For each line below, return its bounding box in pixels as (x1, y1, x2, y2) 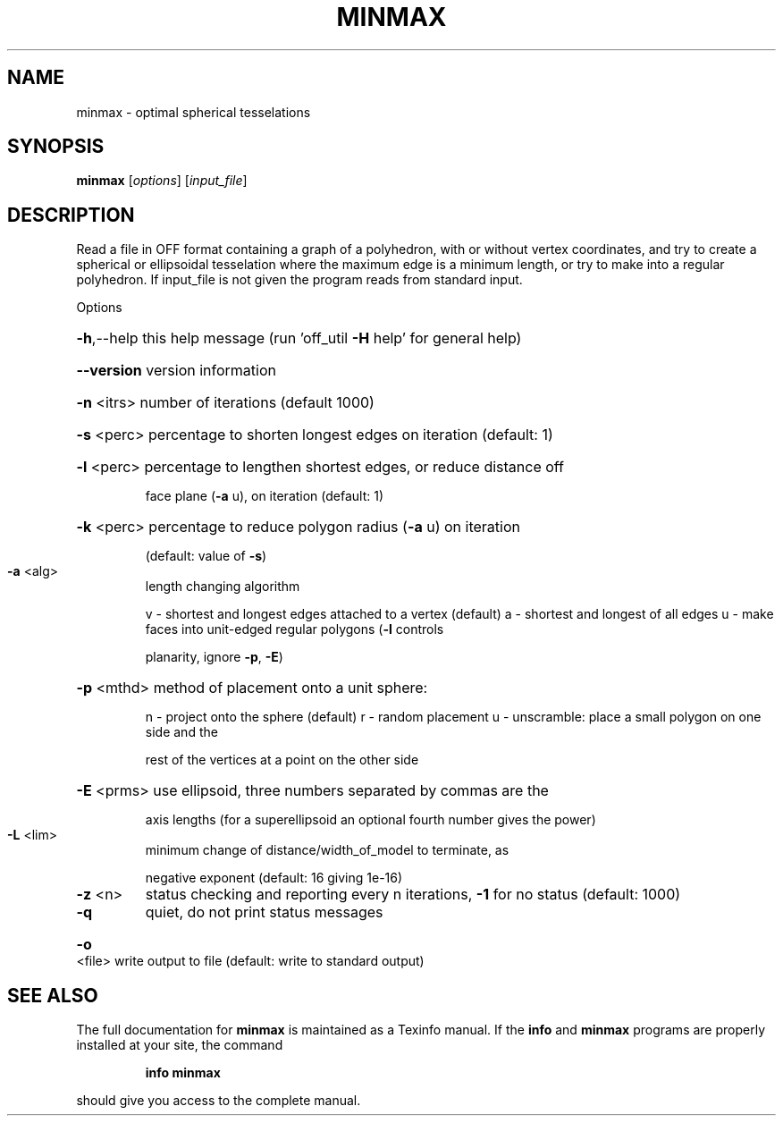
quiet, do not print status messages (145, 903, 383, 922)
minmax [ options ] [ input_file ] (76, 173, 248, 189)
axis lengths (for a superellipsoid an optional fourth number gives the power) (145, 812, 596, 828)
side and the (145, 724, 218, 740)
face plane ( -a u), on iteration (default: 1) (145, 488, 384, 504)
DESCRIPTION (7, 203, 135, 226)
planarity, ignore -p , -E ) (145, 649, 283, 665)
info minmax (145, 1065, 221, 1081)
